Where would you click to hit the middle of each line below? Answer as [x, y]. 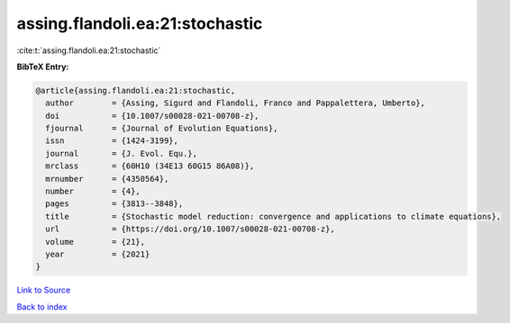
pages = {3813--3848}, [114, 204]
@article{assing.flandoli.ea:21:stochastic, [136, 90]
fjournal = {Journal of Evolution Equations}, [162, 129]
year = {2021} [98, 254]
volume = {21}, [96, 242]
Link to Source [44, 290]
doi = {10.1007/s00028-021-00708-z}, [152, 116]
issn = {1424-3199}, [112, 141]
